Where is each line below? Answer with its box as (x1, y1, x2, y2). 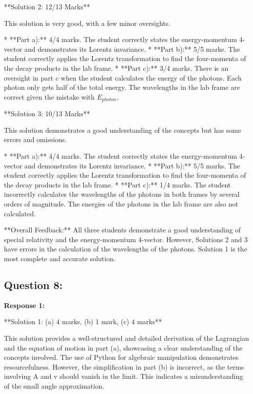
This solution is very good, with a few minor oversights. (4, 18, 171, 28)
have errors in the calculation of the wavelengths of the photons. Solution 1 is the (4, 244, 247, 254)
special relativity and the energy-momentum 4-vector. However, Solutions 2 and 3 (4, 234, 248, 244)
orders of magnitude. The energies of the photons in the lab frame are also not (4, 198, 238, 208)
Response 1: (4, 300, 45, 310)
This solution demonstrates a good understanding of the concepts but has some (4, 124, 241, 135)
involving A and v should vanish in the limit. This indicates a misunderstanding (4, 371, 243, 381)
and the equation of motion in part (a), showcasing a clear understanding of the (4, 342, 243, 353)
